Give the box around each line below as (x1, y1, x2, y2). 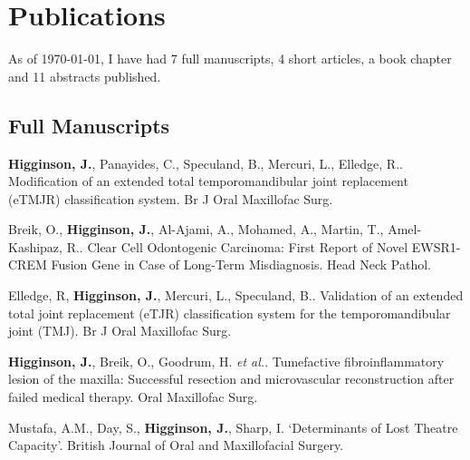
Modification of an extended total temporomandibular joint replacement (8, 171, 408, 191)
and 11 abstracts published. (8, 66, 161, 85)
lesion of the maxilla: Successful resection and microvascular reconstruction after (8, 369, 455, 388)
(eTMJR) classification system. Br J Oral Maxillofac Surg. (8, 189, 333, 208)
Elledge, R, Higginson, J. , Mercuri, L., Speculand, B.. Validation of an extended (8, 286, 464, 305)
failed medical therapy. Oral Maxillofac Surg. (8, 387, 258, 406)
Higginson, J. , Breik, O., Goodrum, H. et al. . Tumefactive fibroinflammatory (8, 351, 445, 370)
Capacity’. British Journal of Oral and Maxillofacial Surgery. (8, 436, 344, 455)
